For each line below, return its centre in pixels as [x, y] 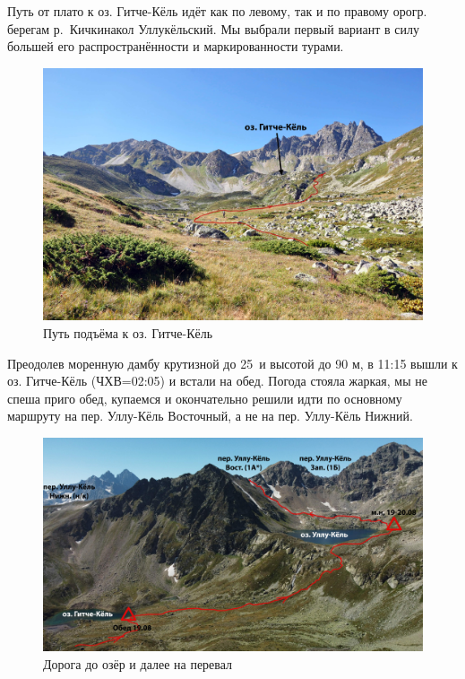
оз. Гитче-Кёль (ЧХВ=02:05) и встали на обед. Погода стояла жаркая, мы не [217, 381]
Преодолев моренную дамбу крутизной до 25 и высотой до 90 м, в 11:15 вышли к [232, 363]
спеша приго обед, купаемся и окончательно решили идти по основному [205, 398]
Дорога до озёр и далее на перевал [138, 664]
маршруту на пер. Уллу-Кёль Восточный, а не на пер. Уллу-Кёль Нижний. [210, 416]
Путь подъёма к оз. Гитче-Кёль [128, 332]
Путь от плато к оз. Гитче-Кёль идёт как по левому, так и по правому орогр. [217, 11]
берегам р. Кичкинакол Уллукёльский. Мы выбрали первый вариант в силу [214, 28]
